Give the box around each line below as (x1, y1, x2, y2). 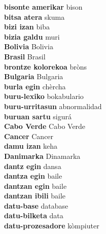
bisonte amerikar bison (4, 2, 83, 12)
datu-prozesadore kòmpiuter (4, 220, 99, 231)
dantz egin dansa (4, 160, 61, 171)
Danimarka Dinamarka (4, 150, 81, 161)
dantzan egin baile (4, 180, 67, 191)
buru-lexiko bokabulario (4, 91, 84, 102)
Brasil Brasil (4, 51, 46, 61)
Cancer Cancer (4, 130, 54, 141)
